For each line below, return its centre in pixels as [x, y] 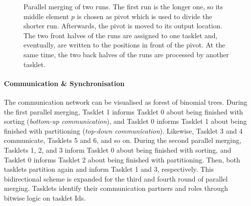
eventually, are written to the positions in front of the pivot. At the [125, 45]
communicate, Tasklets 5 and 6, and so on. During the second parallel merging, [123, 140]
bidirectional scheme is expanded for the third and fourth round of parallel [116, 178]
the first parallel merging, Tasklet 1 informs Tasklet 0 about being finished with [124, 111]
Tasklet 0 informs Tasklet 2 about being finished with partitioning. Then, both [122, 159]
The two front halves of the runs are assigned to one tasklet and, [121, 35]
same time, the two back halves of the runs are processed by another [126, 54]
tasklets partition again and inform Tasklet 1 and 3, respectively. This [109, 169]
